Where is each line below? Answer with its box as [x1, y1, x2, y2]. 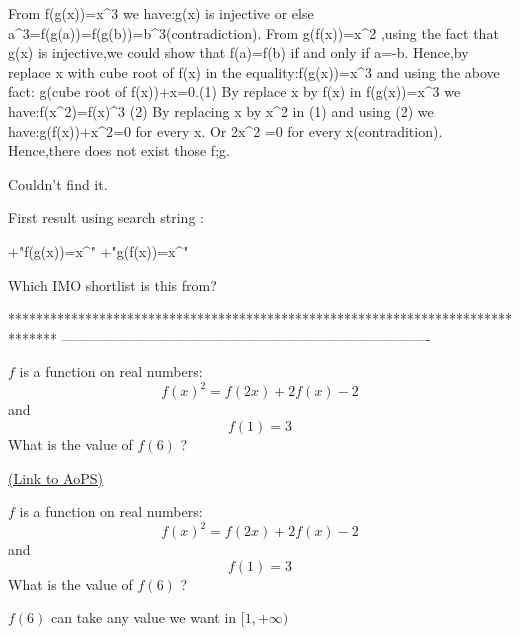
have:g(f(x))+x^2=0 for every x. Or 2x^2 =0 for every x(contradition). [8, 120, 443, 141]
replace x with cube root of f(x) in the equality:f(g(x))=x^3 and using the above [8, 61, 500, 82]
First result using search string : [8, 207, 204, 228]
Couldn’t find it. [8, 173, 108, 194]
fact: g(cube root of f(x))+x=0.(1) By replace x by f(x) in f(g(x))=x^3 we [8, 81, 461, 102]
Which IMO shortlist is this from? [8, 274, 217, 295]
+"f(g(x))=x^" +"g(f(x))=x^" [8, 240, 189, 261]
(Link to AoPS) [8, 467, 103, 488]
